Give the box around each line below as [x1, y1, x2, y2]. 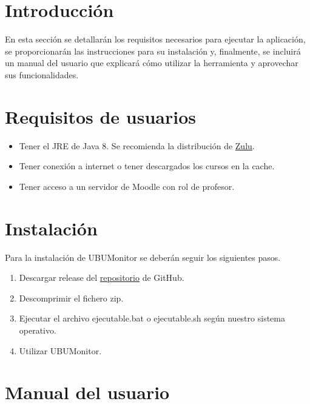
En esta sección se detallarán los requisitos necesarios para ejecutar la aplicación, [5, 33, 306, 45]
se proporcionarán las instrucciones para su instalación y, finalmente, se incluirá [5, 44, 301, 57]
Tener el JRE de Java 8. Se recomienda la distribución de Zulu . [19, 139, 255, 152]
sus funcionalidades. [5, 68, 79, 81]
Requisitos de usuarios [5, 104, 196, 129]
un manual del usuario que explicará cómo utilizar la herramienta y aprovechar [5, 56, 298, 69]
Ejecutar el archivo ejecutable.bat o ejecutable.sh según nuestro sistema [19, 312, 285, 325]
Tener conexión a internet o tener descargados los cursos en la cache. [19, 160, 275, 172]
